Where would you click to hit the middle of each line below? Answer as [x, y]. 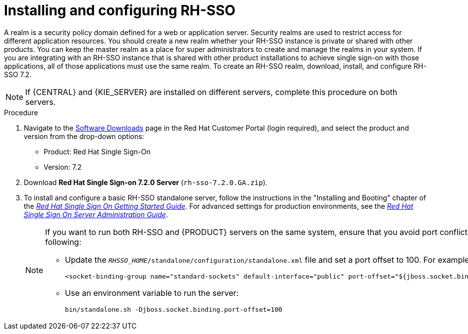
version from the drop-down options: [84, 136]
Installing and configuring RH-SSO [120, 10]
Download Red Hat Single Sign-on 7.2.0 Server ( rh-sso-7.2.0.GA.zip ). [146, 182]
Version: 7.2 [63, 167]
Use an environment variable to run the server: [152, 293]
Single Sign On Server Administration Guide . [96, 214]
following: [63, 242]
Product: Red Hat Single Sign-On [97, 151]
